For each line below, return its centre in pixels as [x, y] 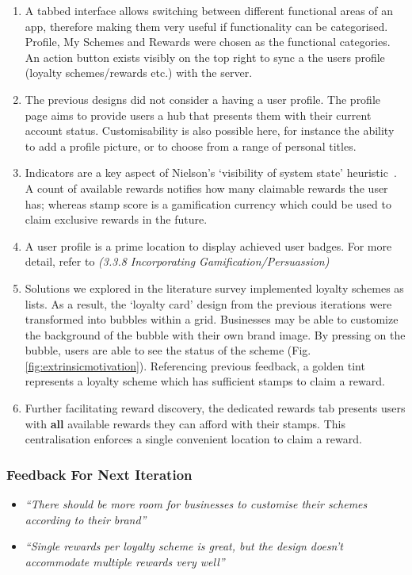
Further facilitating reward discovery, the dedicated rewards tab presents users [215, 408]
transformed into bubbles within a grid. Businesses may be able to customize [212, 319]
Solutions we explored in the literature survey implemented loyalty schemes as [214, 287]
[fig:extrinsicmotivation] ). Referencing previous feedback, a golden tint [195, 365]
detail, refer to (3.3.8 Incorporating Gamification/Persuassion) [177, 261]
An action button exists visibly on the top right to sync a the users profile [205, 57]
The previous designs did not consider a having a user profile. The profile [203, 99]
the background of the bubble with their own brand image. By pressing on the [215, 334]
